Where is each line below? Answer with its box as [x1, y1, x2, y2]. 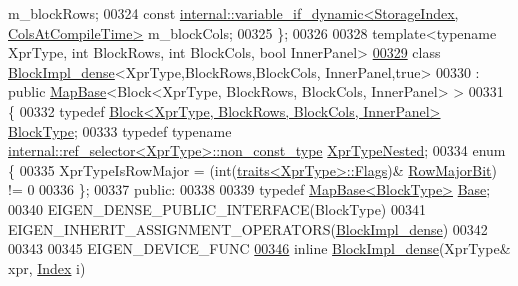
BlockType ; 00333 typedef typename [8, 120, 232, 141]
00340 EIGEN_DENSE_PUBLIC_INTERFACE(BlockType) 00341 [8, 198, 426, 219]
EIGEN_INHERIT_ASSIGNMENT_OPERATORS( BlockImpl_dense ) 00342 [8, 218, 488, 239]
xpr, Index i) [8, 257, 86, 278]
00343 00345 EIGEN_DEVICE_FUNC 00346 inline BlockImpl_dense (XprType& [8, 238, 511, 259]
